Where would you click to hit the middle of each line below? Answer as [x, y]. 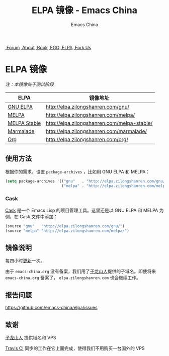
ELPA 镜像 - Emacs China [84, 10]
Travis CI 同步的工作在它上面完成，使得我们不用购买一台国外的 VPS [75, 348]
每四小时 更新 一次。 [25, 261]
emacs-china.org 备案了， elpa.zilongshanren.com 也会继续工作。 [73, 278]
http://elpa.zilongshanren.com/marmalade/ [97, 131]
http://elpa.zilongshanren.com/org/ [87, 139]
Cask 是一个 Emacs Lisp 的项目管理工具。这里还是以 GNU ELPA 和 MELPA [82, 210]
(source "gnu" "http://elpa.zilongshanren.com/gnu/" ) [65, 226]
